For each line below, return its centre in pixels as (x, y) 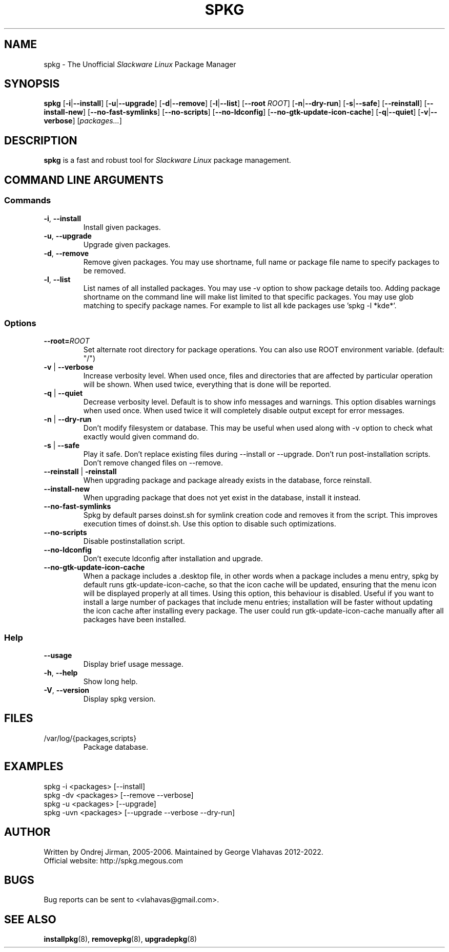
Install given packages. (122, 227)
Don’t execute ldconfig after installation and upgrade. (173, 559)
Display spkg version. (119, 699)
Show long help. (110, 681)
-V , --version (66, 690)
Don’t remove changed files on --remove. (153, 463)
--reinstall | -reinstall (80, 472)
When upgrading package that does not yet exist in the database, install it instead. (222, 498)
